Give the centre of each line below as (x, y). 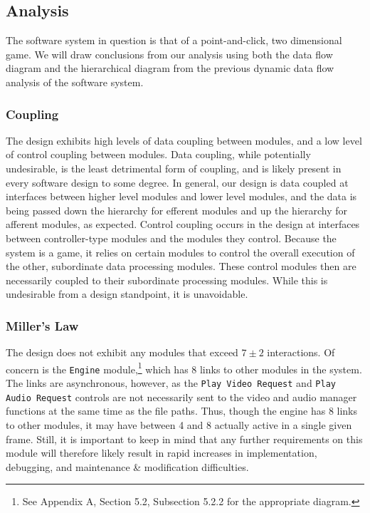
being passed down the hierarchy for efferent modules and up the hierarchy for (177, 210)
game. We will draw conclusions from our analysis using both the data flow (169, 54)
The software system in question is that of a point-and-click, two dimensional (174, 40)
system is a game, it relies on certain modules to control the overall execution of (180, 252)
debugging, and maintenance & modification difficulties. (127, 466)
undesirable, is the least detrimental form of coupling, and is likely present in (174, 168)
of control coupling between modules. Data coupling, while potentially (158, 154)
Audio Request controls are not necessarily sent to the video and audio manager (181, 397)
